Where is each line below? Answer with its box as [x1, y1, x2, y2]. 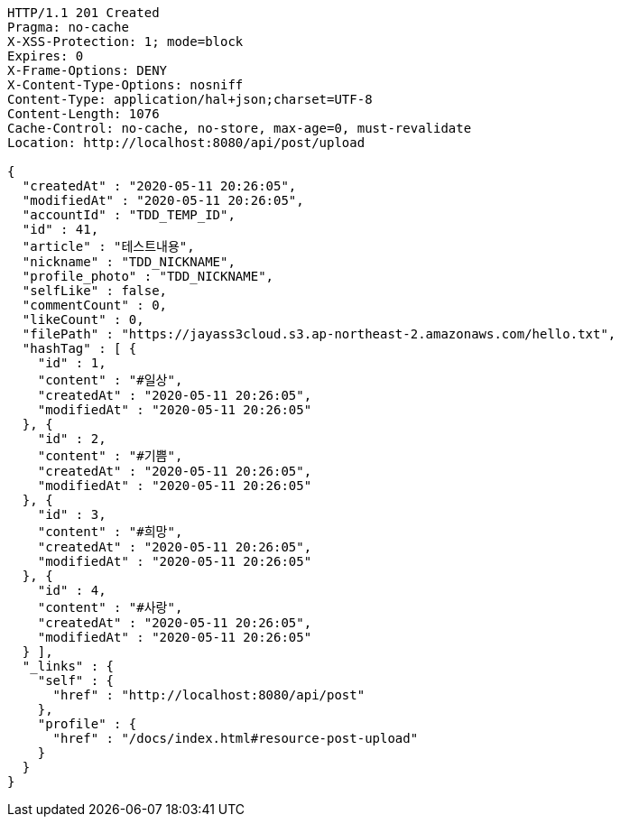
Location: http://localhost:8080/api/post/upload [7, 135, 366, 150]
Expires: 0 [7, 49, 84, 63]
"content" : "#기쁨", [37, 449, 183, 463]
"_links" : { [22, 659, 115, 673]
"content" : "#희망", [37, 524, 183, 539]
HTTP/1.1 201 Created [7, 5, 160, 20]
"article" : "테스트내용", [22, 239, 195, 254]
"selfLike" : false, [22, 283, 168, 298]
